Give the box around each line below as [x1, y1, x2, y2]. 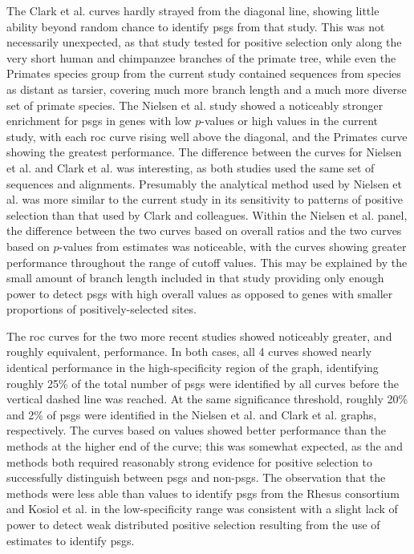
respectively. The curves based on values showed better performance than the [6, 422, 387, 439]
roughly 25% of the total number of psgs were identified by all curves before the [6, 374, 399, 391]
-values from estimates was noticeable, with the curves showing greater [59, 237, 407, 254]
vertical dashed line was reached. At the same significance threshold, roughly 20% [6, 390, 408, 407]
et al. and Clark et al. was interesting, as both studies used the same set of [6, 159, 375, 176]
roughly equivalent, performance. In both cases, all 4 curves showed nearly [6, 343, 372, 360]
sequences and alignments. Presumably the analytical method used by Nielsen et [6, 175, 403, 192]
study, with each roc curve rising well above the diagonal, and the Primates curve [6, 127, 408, 144]
